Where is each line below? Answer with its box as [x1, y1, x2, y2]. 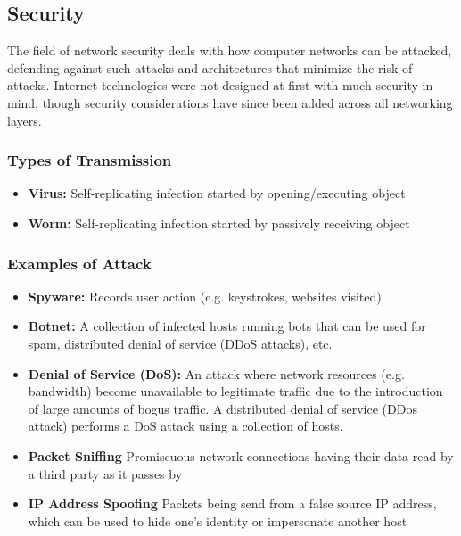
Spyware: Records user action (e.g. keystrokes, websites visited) [28, 286, 382, 305]
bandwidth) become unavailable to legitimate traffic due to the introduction [28, 382, 443, 400]
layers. [7, 111, 42, 129]
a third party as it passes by [28, 464, 183, 482]
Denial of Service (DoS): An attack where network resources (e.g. [28, 364, 405, 383]
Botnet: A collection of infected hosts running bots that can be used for [28, 317, 426, 335]
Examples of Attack [7, 252, 152, 274]
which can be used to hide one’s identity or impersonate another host [28, 511, 407, 530]
